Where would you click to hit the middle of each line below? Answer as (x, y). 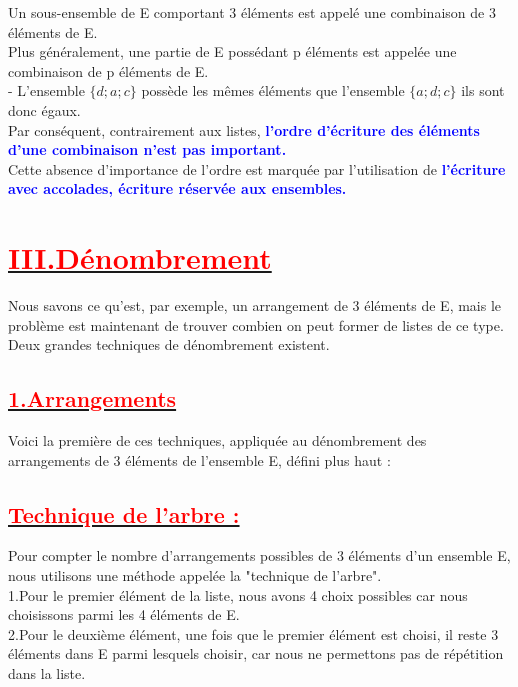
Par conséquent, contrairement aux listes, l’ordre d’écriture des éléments (244, 129)
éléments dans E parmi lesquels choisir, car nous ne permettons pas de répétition (256, 653)
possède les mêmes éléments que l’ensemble (273, 90)
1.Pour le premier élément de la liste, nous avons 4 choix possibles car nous (238, 594)
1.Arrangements (92, 398)
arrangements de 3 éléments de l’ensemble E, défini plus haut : (199, 459)
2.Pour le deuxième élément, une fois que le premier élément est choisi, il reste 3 (253, 633)
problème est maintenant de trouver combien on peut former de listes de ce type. (256, 324)
